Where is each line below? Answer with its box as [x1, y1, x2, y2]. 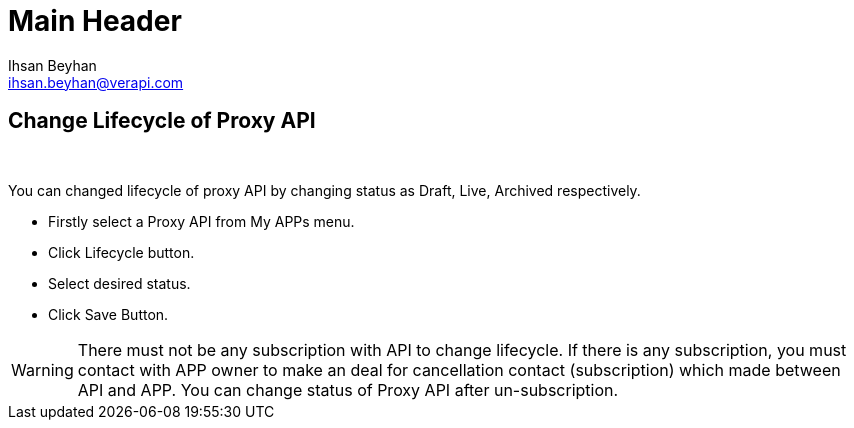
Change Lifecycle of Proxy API [8, 108, 316, 134]
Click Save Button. [48, 305, 169, 323]
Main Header [8, 4, 182, 38]
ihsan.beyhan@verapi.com [8, 73, 184, 91]
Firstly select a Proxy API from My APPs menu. [48, 212, 355, 230]
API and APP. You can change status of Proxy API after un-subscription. [77, 379, 619, 400]
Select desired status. [48, 274, 191, 292]
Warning [11, 359, 74, 380]
